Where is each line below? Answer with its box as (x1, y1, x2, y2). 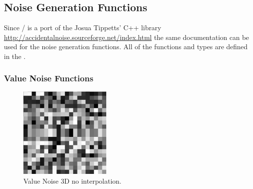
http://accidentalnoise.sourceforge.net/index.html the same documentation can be (4, 32, 249, 42)
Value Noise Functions (4, 72, 94, 84)
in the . (4, 51, 26, 61)
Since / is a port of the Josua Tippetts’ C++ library (4, 22, 161, 33)
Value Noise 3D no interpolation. (23, 175, 121, 186)
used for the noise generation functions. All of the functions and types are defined (4, 41, 248, 52)
